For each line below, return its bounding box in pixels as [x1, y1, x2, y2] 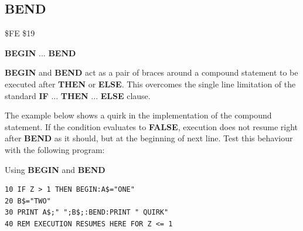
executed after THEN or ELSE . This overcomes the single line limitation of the [5, 77, 296, 90]
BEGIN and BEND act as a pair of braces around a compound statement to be [5, 66, 298, 79]
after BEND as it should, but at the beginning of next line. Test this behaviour [5, 132, 293, 144]
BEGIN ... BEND [5, 46, 76, 59]
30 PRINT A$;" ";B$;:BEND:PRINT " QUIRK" [5, 208, 169, 217]
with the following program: [5, 143, 105, 155]
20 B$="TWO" [5, 196, 51, 205]
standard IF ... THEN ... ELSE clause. [5, 89, 151, 101]
